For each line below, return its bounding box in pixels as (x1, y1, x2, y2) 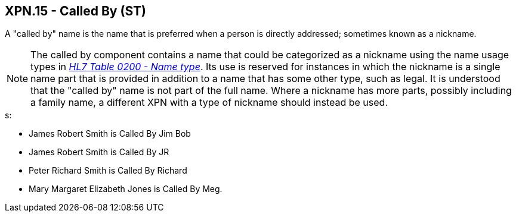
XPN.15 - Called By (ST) (5, 4, 146, 18)
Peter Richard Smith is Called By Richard (29, 165, 187, 176)
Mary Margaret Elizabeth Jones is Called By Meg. (29, 184, 223, 194)
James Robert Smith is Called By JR (29, 147, 169, 158)
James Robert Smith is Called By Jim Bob (29, 128, 191, 139)
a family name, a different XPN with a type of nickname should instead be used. (30, 96, 388, 109)
